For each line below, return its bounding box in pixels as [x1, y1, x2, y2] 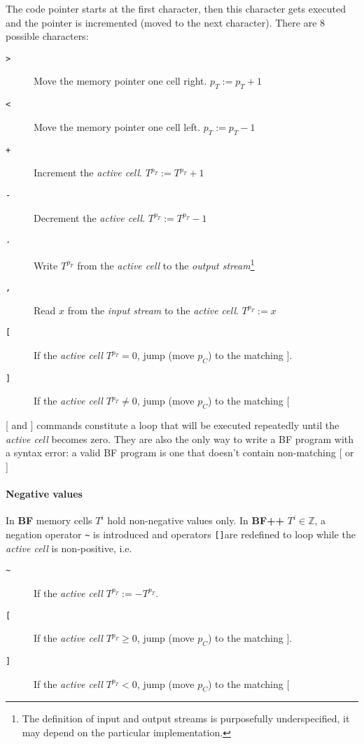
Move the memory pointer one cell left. [34, 119, 201, 134]
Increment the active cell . [34, 165, 142, 180]
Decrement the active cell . [34, 210, 146, 225]
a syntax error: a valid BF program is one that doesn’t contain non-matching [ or [6, 445, 354, 460]
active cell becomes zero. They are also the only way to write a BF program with [6, 431, 354, 446]
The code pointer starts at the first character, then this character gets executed [6, 1, 346, 15]
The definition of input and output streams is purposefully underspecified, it [22, 711, 350, 726]
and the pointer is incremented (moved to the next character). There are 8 [6, 15, 325, 29]
